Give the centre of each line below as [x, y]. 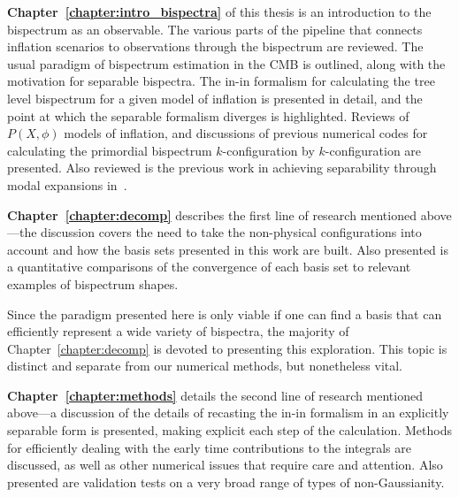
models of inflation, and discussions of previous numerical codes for [246, 133]
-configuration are [373, 150]
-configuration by [268, 150]
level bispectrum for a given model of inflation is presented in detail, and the [215, 98]
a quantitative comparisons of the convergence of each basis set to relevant [209, 267]
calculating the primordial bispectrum [110, 150]
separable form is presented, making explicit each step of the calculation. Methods [229, 430]
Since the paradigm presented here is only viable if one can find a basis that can [225, 313]
